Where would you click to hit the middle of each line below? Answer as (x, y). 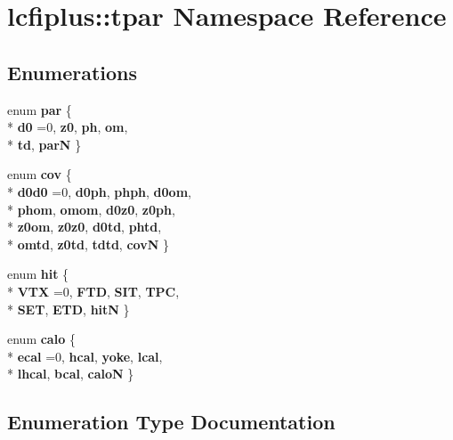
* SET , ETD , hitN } (69, 309)
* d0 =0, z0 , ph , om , (68, 127)
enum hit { (38, 274)
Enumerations (73, 72)
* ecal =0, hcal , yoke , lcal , (85, 356)
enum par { (40, 109)
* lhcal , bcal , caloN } (71, 374)
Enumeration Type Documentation (171, 422)
